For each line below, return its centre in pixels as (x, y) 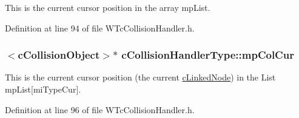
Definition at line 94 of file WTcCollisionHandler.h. (100, 28)
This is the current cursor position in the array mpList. (108, 7)
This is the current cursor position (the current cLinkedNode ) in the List (140, 77)
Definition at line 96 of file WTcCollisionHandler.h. (100, 109)
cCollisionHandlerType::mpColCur (208, 55)
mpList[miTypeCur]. (43, 89)
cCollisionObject (59, 55)
